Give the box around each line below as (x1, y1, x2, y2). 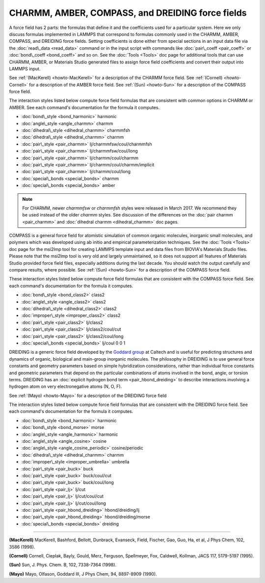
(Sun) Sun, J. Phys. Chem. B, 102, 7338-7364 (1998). (9, 562, 117, 568)
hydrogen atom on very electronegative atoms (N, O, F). (9, 384, 122, 390)
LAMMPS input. (9, 65, 41, 71)
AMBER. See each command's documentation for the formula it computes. (9, 104, 159, 110)
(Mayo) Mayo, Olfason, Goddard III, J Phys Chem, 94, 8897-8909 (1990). (9, 571, 157, 577)
